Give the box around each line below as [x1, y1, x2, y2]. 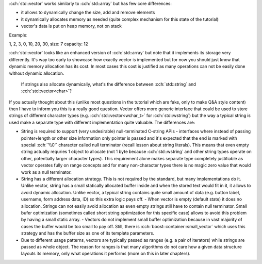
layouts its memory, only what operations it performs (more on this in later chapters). [21, 250, 191, 257]
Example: [9, 32, 28, 38]
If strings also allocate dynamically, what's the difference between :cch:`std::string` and [21, 81, 196, 87]
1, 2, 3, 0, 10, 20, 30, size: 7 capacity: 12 [9, 41, 88, 47]
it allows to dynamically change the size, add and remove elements [21, 10, 155, 16]
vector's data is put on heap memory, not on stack [21, 23, 122, 29]
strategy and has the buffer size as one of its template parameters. [21, 231, 155, 236]
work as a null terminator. [21, 169, 72, 175]
